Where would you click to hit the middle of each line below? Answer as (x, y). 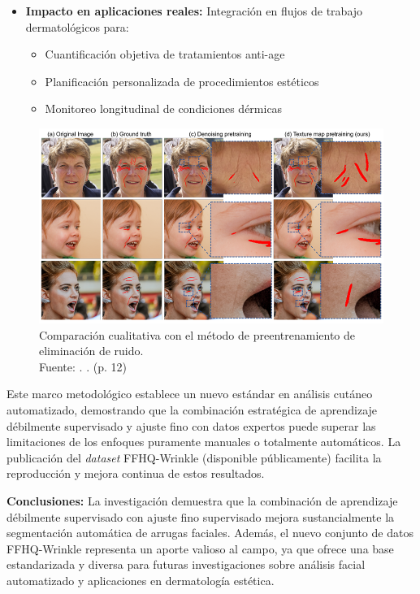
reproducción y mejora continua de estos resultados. (136, 473)
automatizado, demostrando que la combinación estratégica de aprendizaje (192, 410)
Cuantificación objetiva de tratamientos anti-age (165, 54)
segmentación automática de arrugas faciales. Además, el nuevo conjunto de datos (210, 533)
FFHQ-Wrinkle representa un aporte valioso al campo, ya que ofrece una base (200, 548)
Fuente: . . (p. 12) (83, 366)
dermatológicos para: (77, 26)
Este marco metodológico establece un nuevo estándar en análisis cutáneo (190, 394)
